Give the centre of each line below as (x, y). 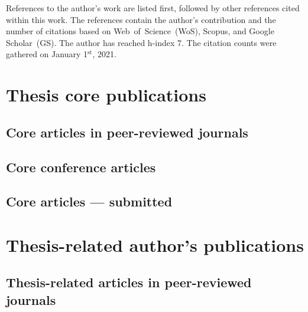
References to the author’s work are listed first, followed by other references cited (153, 8)
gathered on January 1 (47, 54)
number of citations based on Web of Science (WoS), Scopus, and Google (140, 31)
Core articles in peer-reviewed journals (127, 132)
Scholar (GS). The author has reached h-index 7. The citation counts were (141, 42)
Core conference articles (81, 167)
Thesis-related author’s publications (155, 244)
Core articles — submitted (89, 201)
